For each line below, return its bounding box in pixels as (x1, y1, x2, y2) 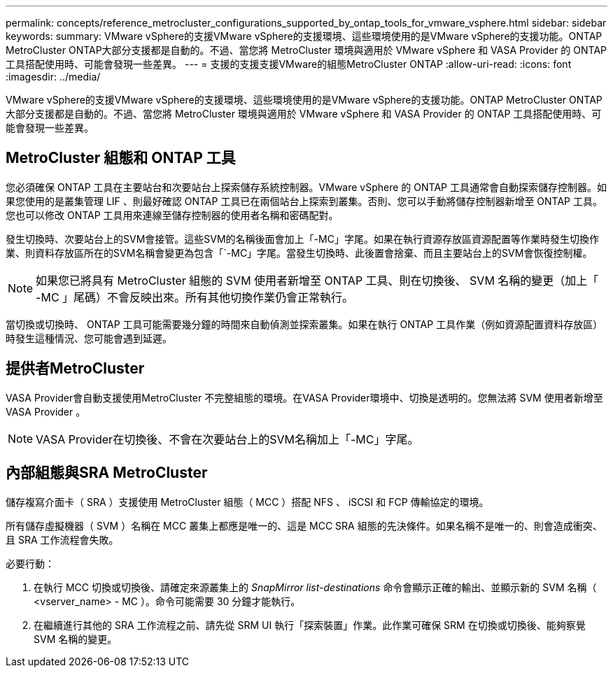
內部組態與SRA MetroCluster (6, 464, 208, 482)
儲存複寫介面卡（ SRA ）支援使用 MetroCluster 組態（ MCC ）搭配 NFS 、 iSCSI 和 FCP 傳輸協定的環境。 (6, 495, 489, 508)
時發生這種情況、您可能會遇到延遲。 (6, 332, 172, 344)
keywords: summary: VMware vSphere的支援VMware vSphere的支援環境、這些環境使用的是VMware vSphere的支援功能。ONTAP (6, 30, 603, 42)
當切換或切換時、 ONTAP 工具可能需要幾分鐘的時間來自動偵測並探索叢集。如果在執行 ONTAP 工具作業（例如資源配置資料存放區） (6, 318, 603, 330)
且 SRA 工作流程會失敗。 (6, 533, 119, 546)
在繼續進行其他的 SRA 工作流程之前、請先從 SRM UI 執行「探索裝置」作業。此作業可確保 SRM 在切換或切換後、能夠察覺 (34, 618, 586, 631)
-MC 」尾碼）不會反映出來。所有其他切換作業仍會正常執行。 (36, 290, 354, 304)
